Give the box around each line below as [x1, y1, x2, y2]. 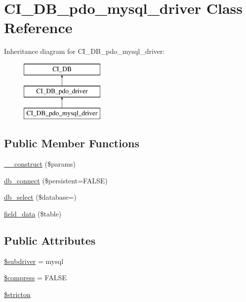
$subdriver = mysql [4, 256, 64, 266]
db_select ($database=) [4, 192, 77, 202]
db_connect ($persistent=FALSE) [4, 175, 108, 185]
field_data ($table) [4, 208, 62, 218]
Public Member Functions [4, 135, 139, 151]
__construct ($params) [4, 159, 76, 169]
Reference [4, 17, 73, 38]
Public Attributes [4, 232, 96, 248]
